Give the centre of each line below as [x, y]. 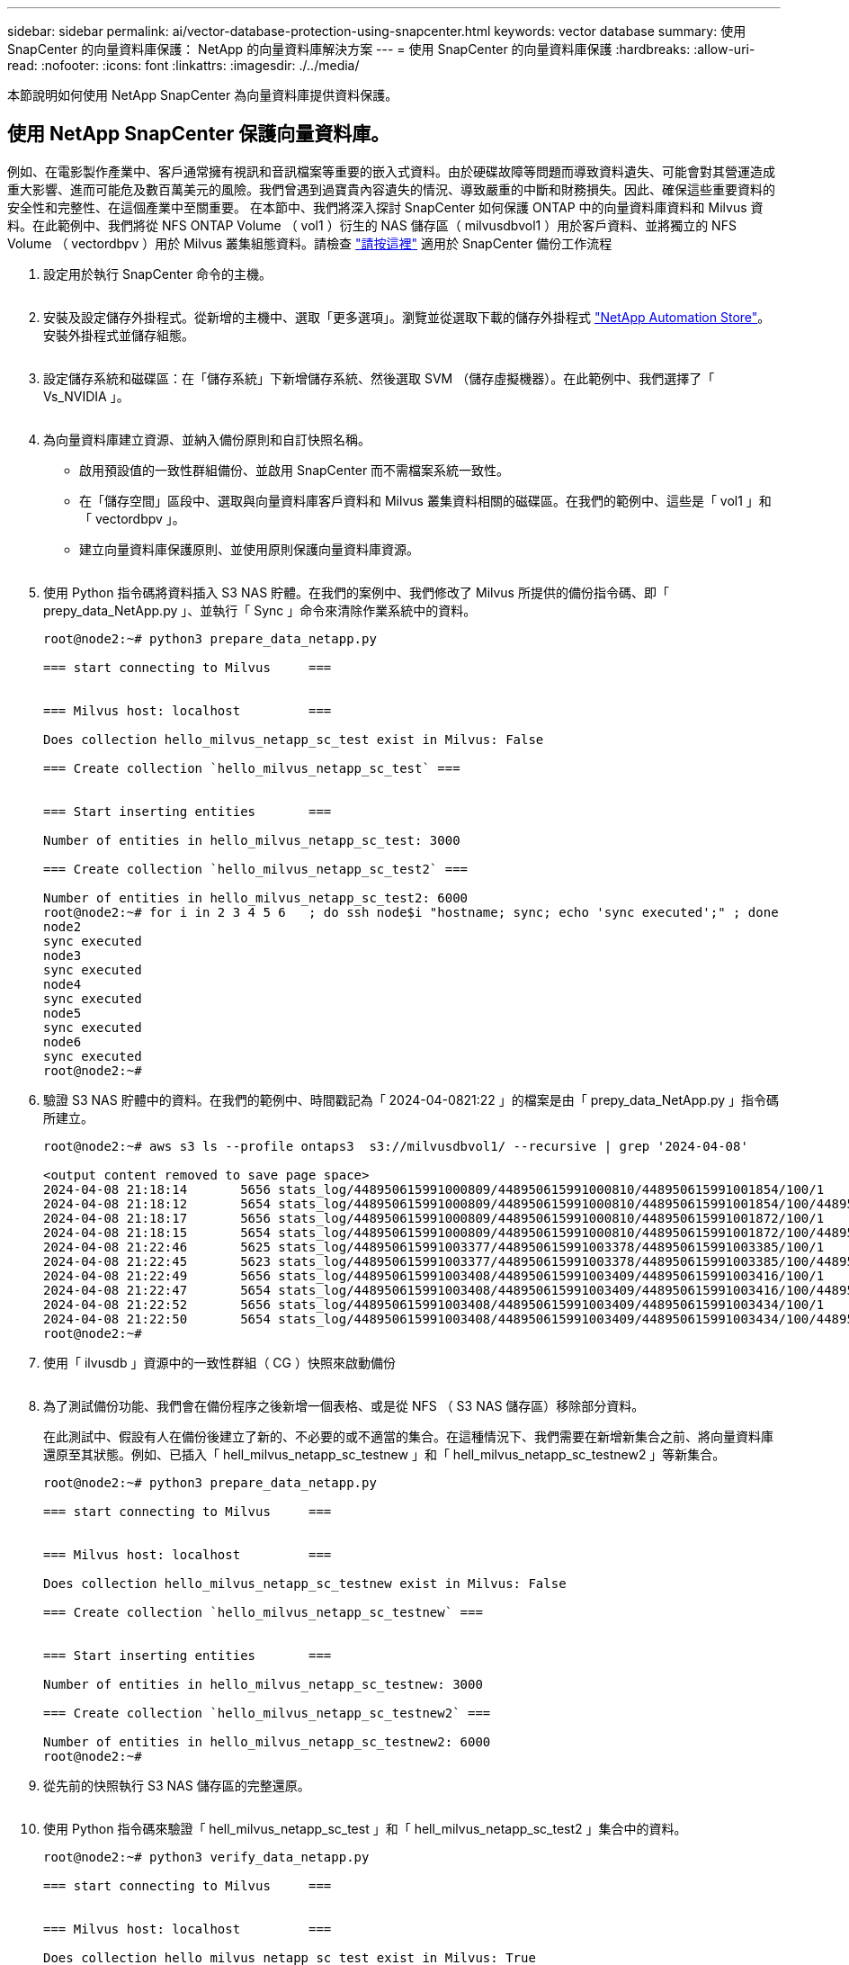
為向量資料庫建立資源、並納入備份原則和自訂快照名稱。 [207, 439]
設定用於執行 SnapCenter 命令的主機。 [158, 274]
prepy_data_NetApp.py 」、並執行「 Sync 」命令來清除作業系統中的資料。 [260, 610]
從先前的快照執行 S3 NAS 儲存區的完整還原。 [177, 1785]
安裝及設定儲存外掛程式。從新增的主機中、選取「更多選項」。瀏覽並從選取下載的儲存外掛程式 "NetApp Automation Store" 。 [407, 317]
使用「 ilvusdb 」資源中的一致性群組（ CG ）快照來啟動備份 [219, 1362]
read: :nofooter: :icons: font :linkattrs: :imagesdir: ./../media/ [183, 65]
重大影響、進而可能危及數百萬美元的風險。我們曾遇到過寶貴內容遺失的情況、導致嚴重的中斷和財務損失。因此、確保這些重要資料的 [391, 189]
